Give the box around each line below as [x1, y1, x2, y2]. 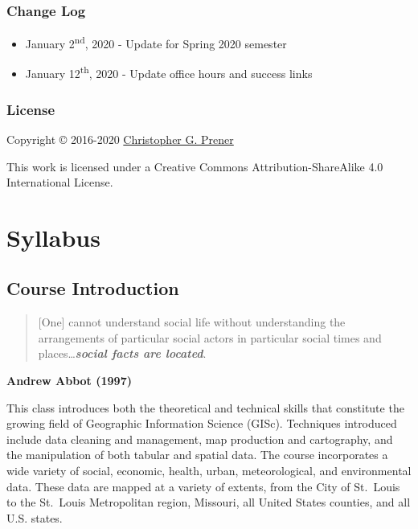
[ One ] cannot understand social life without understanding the [38, 314, 346, 330]
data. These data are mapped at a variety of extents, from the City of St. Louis [6, 478, 400, 494]
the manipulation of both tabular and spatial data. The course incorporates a [6, 446, 388, 463]
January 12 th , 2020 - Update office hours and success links [25, 63, 313, 82]
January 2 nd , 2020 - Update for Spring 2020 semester [25, 33, 287, 51]
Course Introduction [6, 276, 179, 301]
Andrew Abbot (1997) [6, 372, 132, 389]
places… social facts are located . [38, 345, 207, 362]
